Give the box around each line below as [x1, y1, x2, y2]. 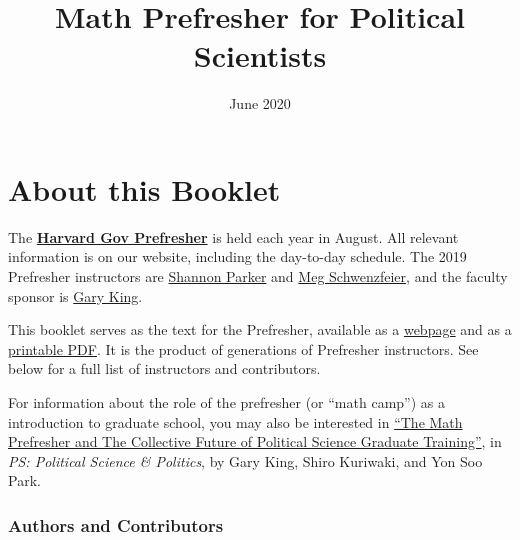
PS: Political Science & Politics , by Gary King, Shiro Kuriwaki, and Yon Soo [8, 450, 483, 471]
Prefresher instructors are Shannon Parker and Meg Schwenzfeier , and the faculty [8, 266, 508, 287]
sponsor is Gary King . [8, 285, 143, 306]
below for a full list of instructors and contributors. [8, 358, 321, 379]
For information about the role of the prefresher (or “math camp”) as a [8, 392, 445, 412]
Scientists [193, 35, 327, 76]
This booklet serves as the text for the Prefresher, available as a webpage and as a [8, 319, 512, 340]
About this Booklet [8, 168, 281, 209]
